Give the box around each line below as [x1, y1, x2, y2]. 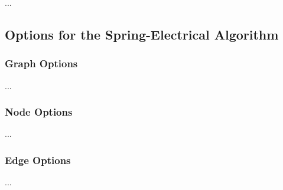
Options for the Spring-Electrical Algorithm [5, 25, 279, 43]
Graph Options [5, 56, 78, 71]
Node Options [5, 104, 73, 119]
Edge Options [5, 152, 71, 167]
